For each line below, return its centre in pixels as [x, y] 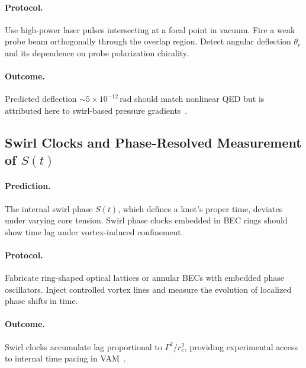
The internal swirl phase [49, 208]
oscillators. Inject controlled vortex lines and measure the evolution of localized [148, 289]
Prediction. [28, 186]
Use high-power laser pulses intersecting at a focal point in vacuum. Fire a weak [150, 29]
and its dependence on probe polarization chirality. [97, 52]
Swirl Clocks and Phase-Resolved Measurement [153, 142]
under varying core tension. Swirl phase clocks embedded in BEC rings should [146, 220]
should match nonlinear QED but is [199, 99]
